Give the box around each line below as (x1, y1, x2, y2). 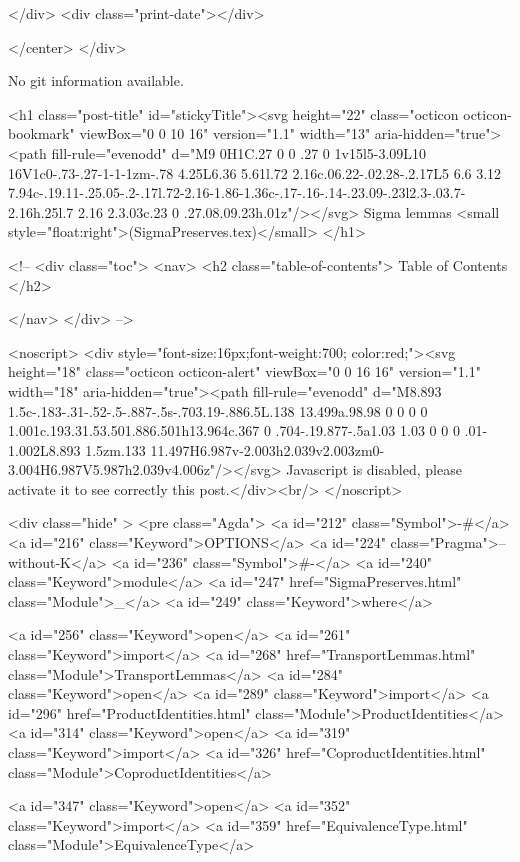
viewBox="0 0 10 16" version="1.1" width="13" (79, 123, 371, 144)
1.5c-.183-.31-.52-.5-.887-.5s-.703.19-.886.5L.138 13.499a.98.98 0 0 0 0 (8, 400, 428, 421)
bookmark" (8, 123, 75, 144)
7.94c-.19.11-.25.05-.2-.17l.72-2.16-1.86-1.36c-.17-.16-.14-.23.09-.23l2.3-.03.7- (8, 182, 466, 203)
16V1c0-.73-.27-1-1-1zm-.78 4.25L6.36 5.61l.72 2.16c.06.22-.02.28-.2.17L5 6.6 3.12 (8, 162, 502, 183)
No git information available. (8, 70, 184, 91)
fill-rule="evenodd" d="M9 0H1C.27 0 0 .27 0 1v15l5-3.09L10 (51, 142, 427, 163)
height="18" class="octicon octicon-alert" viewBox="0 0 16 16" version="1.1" (8, 361, 481, 382)
